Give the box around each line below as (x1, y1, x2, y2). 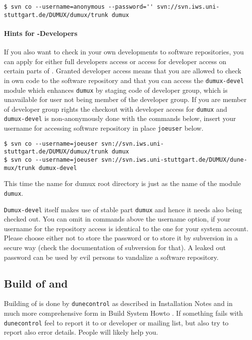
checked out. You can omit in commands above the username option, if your (4, 214, 231, 224)
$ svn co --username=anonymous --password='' (4, 3, 153, 10)
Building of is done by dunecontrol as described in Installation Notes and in (4, 298, 233, 308)
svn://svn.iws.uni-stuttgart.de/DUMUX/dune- (101, 156, 248, 164)
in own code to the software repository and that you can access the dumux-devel (4, 75, 244, 85)
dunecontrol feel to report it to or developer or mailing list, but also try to (4, 317, 229, 327)
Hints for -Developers (4, 28, 78, 38)
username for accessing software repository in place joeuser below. (4, 123, 203, 133)
